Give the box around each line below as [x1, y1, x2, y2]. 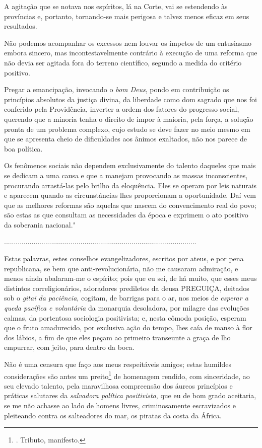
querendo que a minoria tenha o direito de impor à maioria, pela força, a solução [4, 113, 253, 124]
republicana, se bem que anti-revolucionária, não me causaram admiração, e [4, 263, 238, 273]
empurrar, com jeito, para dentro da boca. [4, 342, 135, 352]
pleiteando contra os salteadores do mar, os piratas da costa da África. [4, 410, 222, 420]
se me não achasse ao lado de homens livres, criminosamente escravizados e [4, 400, 236, 411]
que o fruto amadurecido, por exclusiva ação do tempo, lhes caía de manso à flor [4, 322, 252, 333]
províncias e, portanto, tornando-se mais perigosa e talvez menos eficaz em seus [4, 11, 249, 21]
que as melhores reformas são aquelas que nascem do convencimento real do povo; [4, 199, 256, 210]
